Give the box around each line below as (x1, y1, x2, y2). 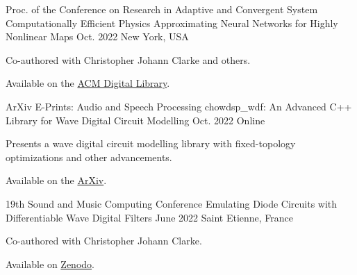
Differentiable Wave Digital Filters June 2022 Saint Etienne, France (6, 210, 294, 224)
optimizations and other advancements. (6, 149, 172, 164)
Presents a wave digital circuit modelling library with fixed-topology (6, 136, 296, 151)
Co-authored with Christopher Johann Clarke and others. (6, 52, 251, 67)
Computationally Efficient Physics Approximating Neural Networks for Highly (6, 15, 338, 30)
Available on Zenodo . (6, 256, 94, 271)
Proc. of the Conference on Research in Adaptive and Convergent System (6, 2, 318, 16)
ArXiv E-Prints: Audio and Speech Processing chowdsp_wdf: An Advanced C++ (6, 99, 352, 113)
